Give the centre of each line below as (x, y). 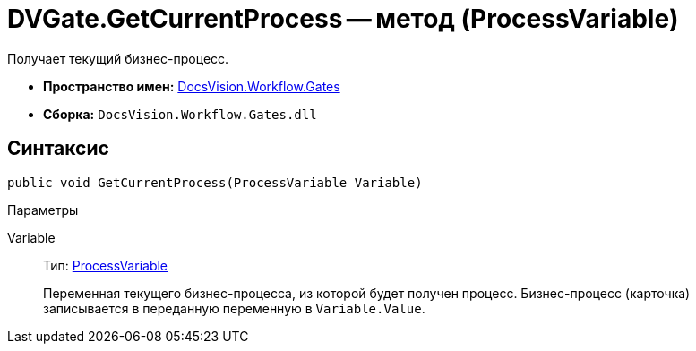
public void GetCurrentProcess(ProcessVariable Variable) (215, 182)
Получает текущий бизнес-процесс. (118, 58)
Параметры (43, 210)
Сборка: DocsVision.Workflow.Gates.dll (180, 114)
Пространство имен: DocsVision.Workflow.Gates (192, 86)
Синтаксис (58, 149)
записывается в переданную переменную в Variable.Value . (234, 308)
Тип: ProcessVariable (106, 265)
